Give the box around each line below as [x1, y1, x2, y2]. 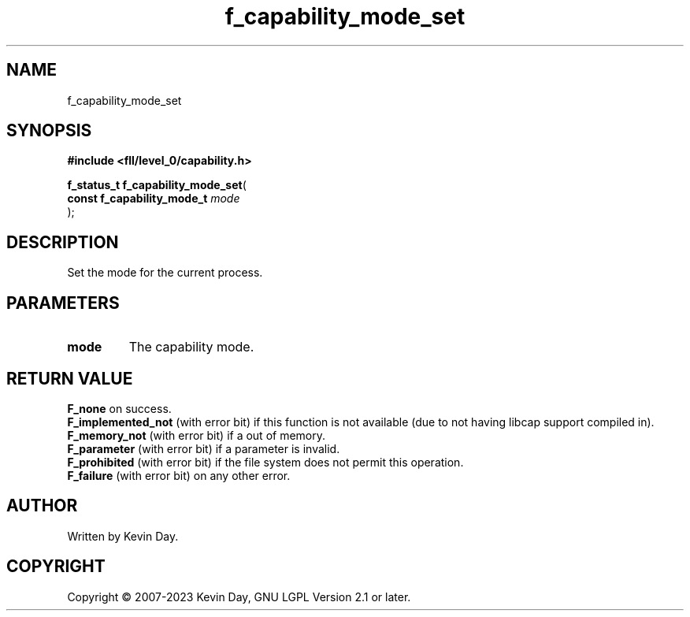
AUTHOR [6, 496, 78, 516]
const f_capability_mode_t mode [67, 191, 240, 206]
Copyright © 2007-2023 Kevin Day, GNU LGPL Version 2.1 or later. [67, 589, 411, 604]
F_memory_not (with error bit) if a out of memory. [67, 428, 326, 442]
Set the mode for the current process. [67, 266, 263, 280]
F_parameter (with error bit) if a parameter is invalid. [67, 441, 340, 455]
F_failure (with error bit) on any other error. [67, 468, 291, 482]
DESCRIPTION [6, 232, 119, 252]
